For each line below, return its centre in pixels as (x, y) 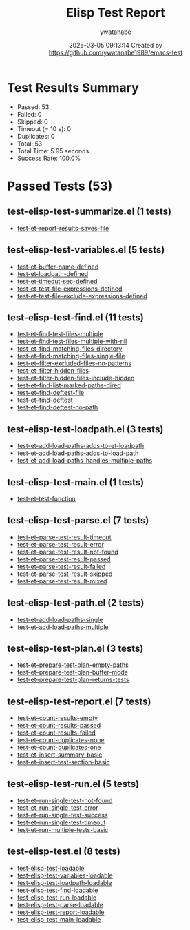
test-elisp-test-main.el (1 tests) (76, 482)
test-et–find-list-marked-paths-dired (69, 385)
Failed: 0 (29, 114)
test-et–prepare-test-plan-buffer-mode (73, 672)
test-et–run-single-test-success (62, 815)
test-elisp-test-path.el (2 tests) (76, 603)
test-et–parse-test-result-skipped (65, 574)
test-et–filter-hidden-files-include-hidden (76, 378)
